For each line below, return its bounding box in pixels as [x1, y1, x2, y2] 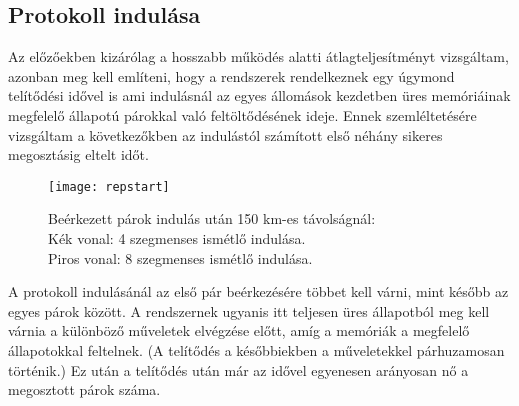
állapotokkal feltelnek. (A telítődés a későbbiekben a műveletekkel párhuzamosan [8, 339, 505, 360]
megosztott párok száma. [8, 379, 161, 400]
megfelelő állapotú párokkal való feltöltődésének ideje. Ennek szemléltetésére [8, 104, 477, 125]
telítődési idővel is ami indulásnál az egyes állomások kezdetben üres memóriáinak [8, 85, 511, 106]
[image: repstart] [48, 179, 170, 194]
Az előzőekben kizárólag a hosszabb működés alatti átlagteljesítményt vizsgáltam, [8, 46, 509, 67]
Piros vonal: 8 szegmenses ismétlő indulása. [48, 247, 313, 268]
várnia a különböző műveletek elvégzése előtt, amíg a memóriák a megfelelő [8, 320, 470, 341]
